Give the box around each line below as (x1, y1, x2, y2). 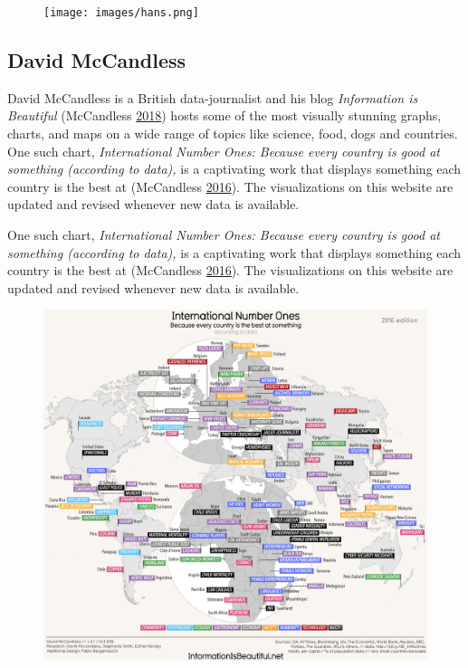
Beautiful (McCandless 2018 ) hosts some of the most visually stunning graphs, (7, 106, 442, 125)
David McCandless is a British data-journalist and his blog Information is (7, 88, 418, 107)
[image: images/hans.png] (43, 6, 199, 19)
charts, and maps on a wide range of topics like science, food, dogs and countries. (7, 124, 458, 143)
